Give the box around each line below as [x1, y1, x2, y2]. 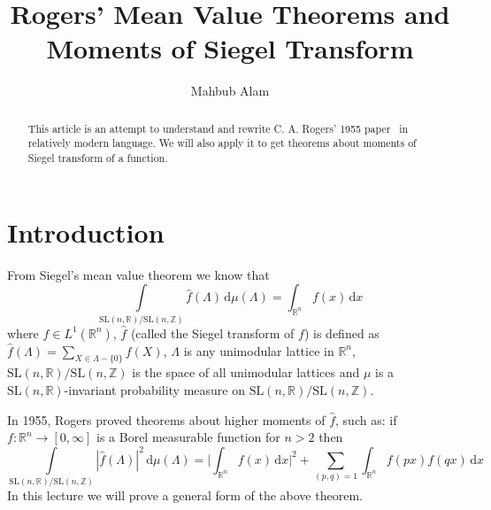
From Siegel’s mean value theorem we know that [7, 265, 270, 283]
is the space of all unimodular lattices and [132, 363, 360, 382]
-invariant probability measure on [64, 380, 245, 398]
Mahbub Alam [190, 81, 270, 100]
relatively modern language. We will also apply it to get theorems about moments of [27, 135, 417, 151]
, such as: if [335, 410, 397, 429]
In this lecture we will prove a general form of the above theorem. [7, 486, 363, 505]
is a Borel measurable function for [96, 428, 280, 446]
